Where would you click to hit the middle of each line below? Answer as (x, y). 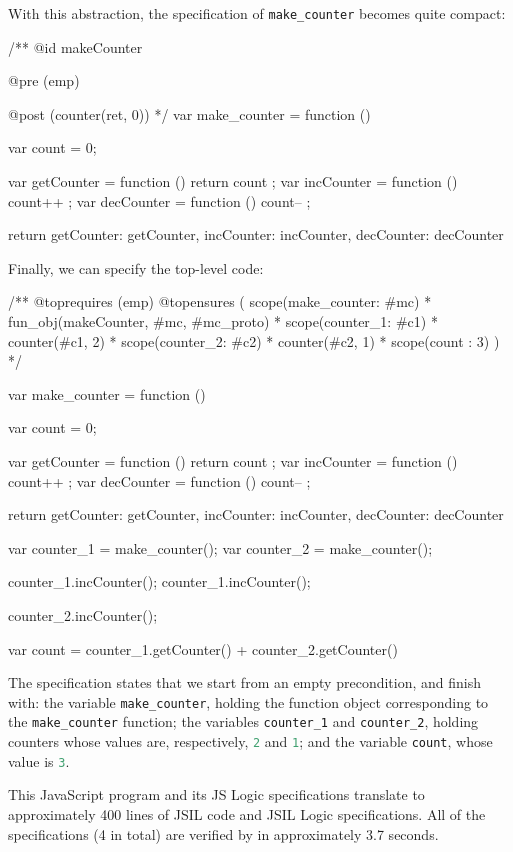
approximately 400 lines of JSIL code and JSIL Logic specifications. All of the (247, 813)
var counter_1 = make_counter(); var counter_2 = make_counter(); (220, 547)
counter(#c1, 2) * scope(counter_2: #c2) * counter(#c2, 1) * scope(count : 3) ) (254, 340)
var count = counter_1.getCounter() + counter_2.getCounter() (203, 648)
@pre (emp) (44, 80)
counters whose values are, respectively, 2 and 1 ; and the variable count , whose (250, 741)
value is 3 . (39, 760)
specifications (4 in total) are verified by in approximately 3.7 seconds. (223, 833)
